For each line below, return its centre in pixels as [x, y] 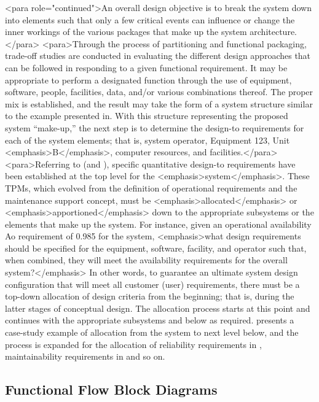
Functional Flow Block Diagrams [111, 389]
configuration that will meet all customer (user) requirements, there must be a [152, 284]
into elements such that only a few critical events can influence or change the [150, 19]
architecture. [273, 32]
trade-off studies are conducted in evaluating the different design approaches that [158, 56]
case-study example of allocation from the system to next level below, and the [152, 332]
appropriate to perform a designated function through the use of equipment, [148, 79]
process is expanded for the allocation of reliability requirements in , [133, 344]
